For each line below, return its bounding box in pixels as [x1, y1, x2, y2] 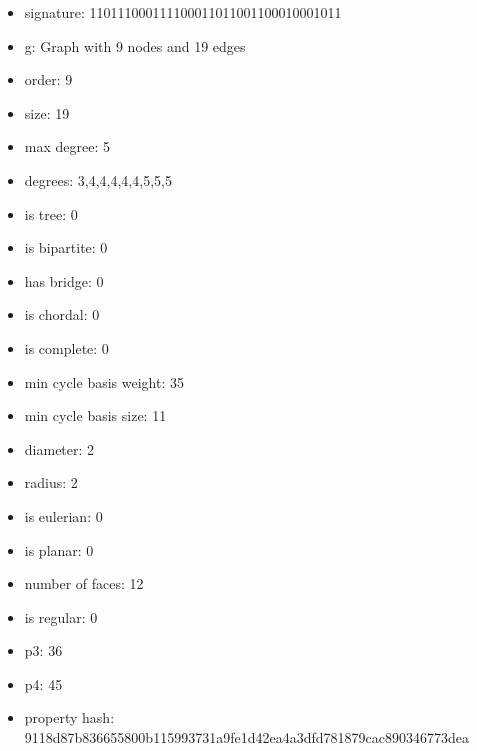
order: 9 [24, 69, 73, 90]
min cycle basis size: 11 [24, 405, 167, 426]
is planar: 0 [24, 539, 94, 560]
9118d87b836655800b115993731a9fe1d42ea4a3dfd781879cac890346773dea [24, 727, 469, 748]
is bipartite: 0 [24, 237, 108, 258]
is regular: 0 [24, 606, 98, 627]
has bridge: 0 [24, 270, 104, 291]
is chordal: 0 [24, 304, 100, 325]
